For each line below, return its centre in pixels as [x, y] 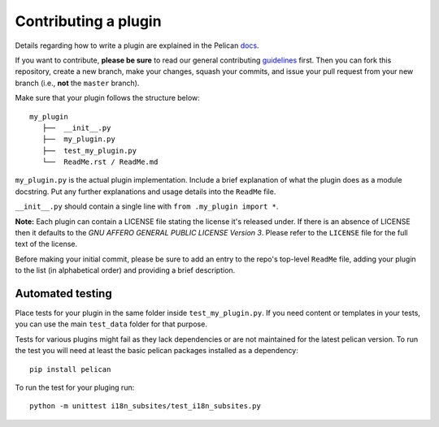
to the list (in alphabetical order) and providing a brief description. [125, 270]
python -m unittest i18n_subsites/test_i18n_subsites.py [146, 406]
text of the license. [46, 244]
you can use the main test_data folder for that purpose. [111, 324]
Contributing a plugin [88, 21]
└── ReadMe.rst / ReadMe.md [100, 162]
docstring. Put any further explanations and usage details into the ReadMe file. [146, 192]
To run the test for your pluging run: [75, 388]
